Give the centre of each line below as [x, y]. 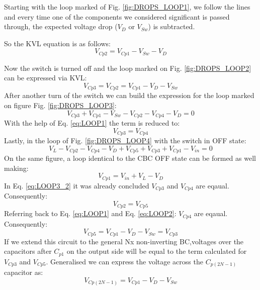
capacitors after [28, 251]
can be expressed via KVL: [46, 78]
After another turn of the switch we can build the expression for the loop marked [129, 95]
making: [16, 168]
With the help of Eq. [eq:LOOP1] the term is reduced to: [92, 123]
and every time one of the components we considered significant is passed [117, 16]
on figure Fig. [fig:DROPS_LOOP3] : [60, 105]
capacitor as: [24, 272]
